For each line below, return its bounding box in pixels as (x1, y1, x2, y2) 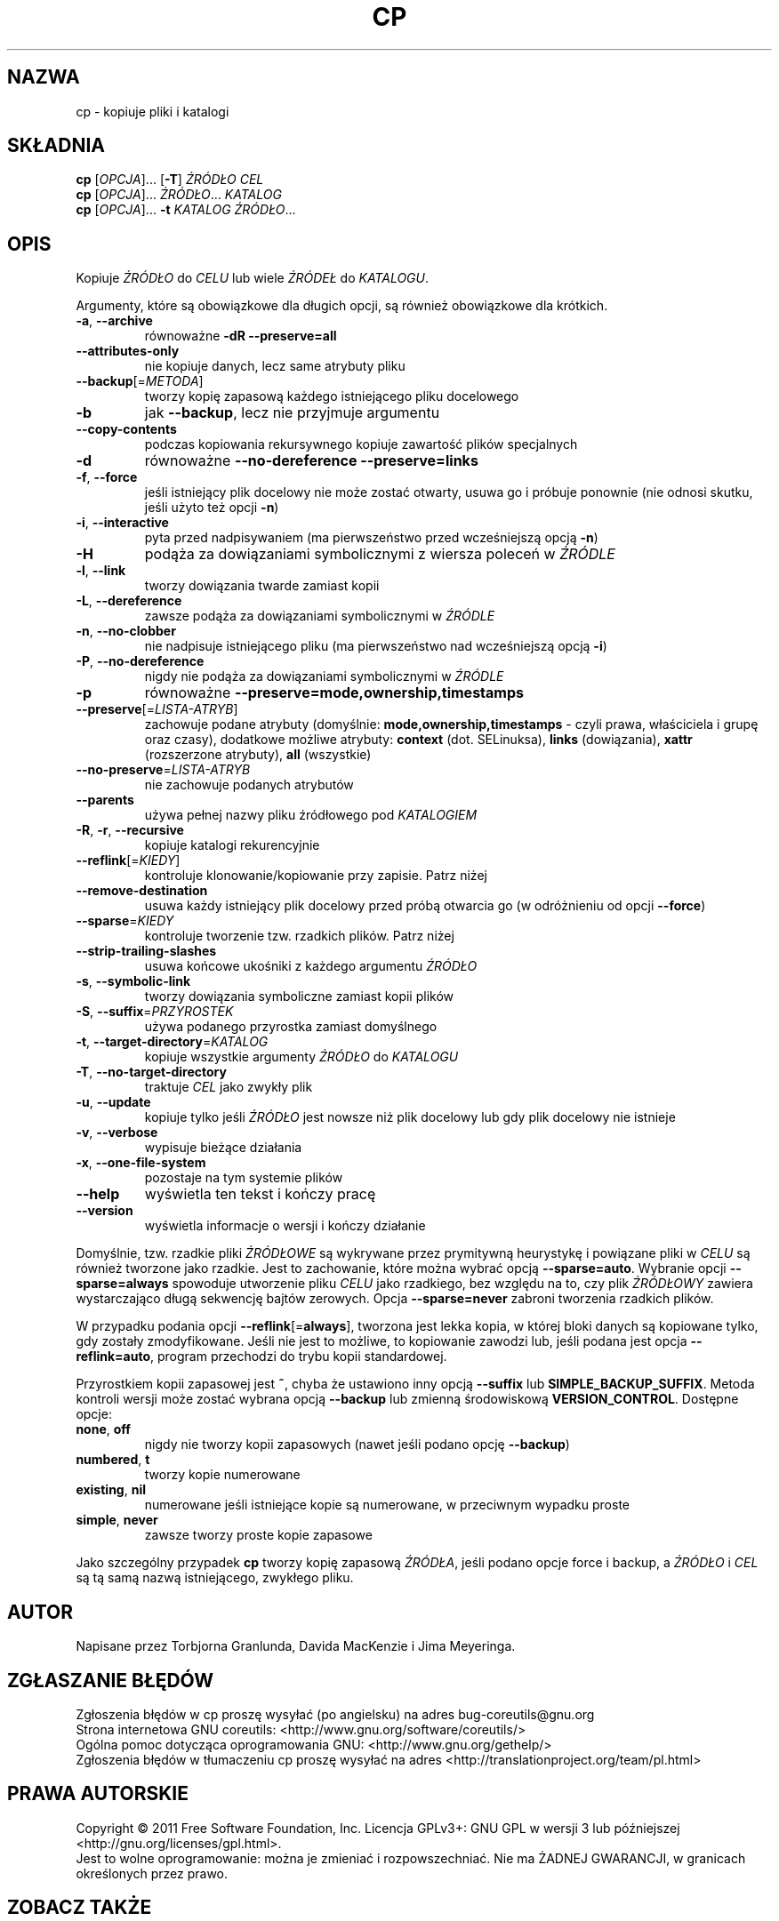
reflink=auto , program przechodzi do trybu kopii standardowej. (76, 1349, 447, 1365)
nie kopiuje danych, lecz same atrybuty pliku (144, 358, 406, 374)
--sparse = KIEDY (76, 913, 174, 929)
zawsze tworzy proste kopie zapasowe (144, 1527, 373, 1543)
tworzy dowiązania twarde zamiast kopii (144, 578, 380, 594)
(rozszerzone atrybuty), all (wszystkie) (144, 747, 372, 763)
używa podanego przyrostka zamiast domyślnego (144, 1019, 438, 1035)
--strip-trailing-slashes (76, 943, 217, 959)
